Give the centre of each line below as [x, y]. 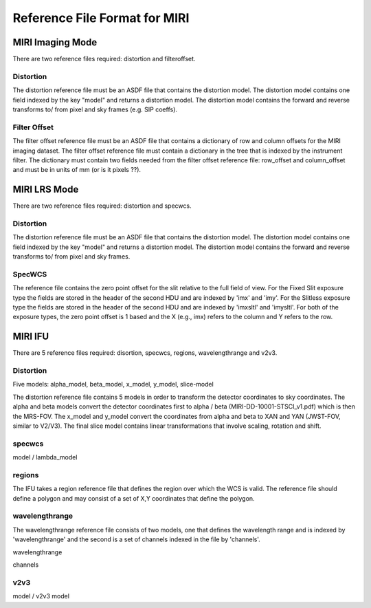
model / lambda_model [45, 457]
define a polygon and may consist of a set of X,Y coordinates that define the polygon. [134, 498]
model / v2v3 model [41, 596]
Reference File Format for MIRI [101, 18]
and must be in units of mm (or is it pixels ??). [77, 170]
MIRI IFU [31, 337]
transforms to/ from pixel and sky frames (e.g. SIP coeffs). [95, 109]
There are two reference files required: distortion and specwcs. [102, 206]
